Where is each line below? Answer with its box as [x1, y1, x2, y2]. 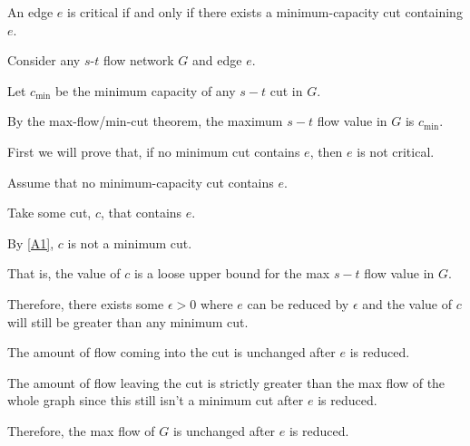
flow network [103, 51, 174, 70]
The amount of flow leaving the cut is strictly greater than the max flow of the [7, 373, 446, 392]
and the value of [362, 294, 453, 313]
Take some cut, [7, 203, 92, 222]
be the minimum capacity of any [54, 81, 236, 100]
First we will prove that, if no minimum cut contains [7, 141, 300, 160]
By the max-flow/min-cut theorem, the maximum [7, 111, 283, 131]
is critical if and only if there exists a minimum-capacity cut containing [67, 3, 463, 21]
